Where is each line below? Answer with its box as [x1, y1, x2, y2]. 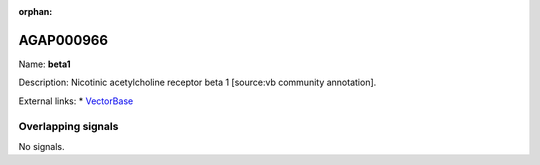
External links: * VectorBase [18, 95, 134, 107]
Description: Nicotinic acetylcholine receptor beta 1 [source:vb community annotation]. [18, 76, 377, 89]
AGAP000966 [18, 31, 109, 49]
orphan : [18, 6, 53, 17]
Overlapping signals [18, 120, 119, 134]
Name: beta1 [18, 58, 71, 70]
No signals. [18, 140, 65, 152]
